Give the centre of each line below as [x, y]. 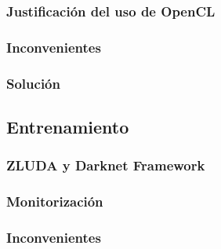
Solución [33, 83]
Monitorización [55, 201]
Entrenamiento [68, 126]
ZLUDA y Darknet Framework [106, 165]
